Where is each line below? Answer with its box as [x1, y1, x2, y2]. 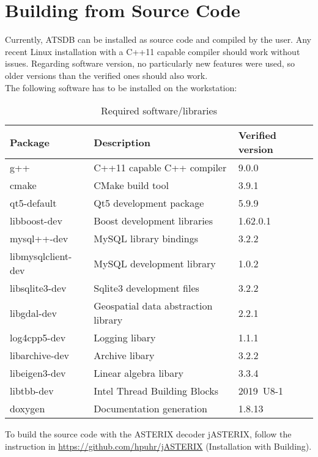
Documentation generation [94, 401, 207, 416]
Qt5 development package [94, 196, 204, 210]
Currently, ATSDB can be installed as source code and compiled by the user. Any [5, 33, 311, 46]
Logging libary [94, 330, 156, 345]
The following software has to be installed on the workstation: [5, 81, 237, 94]
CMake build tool [94, 178, 169, 193]
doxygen [10, 401, 45, 416]
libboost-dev [10, 214, 62, 228]
